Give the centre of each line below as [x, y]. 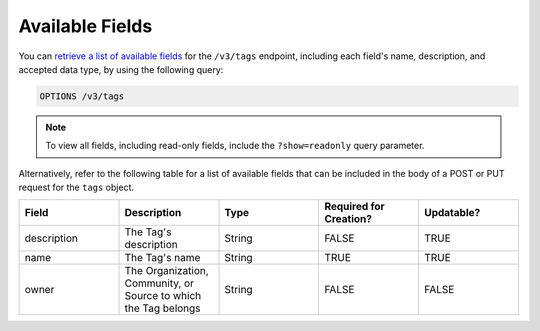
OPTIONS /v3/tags [82, 96]
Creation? [348, 219]
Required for [354, 207]
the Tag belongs [162, 308]
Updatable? [452, 213]
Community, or [159, 283]
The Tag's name [162, 258]
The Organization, [166, 271]
